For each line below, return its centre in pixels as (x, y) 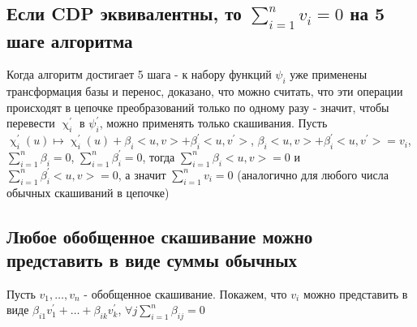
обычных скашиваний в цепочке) (88, 192)
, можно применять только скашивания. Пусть (213, 123)
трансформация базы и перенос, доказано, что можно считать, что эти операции (205, 91)
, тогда (159, 156)
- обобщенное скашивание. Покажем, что (185, 293)
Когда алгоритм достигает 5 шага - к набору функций (139, 74)
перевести (31, 123)
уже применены (329, 74)
